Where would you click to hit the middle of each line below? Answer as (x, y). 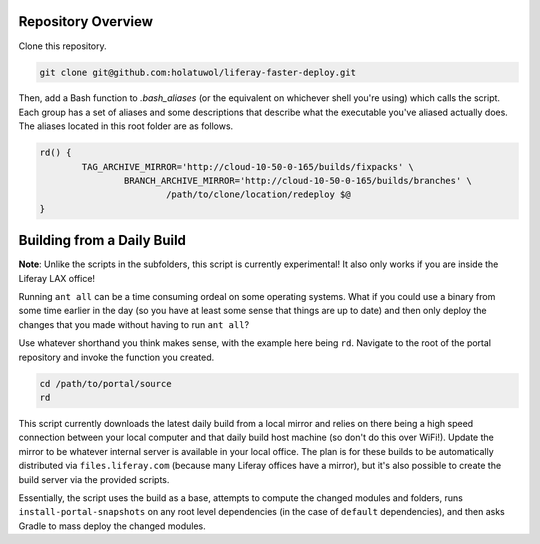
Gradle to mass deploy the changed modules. (112, 526)
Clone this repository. (62, 46)
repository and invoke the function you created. (116, 357)
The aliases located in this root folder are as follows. (126, 126)
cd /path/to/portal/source (105, 383)
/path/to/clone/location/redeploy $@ (258, 194)
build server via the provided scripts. (94, 479)
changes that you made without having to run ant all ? (134, 324)
